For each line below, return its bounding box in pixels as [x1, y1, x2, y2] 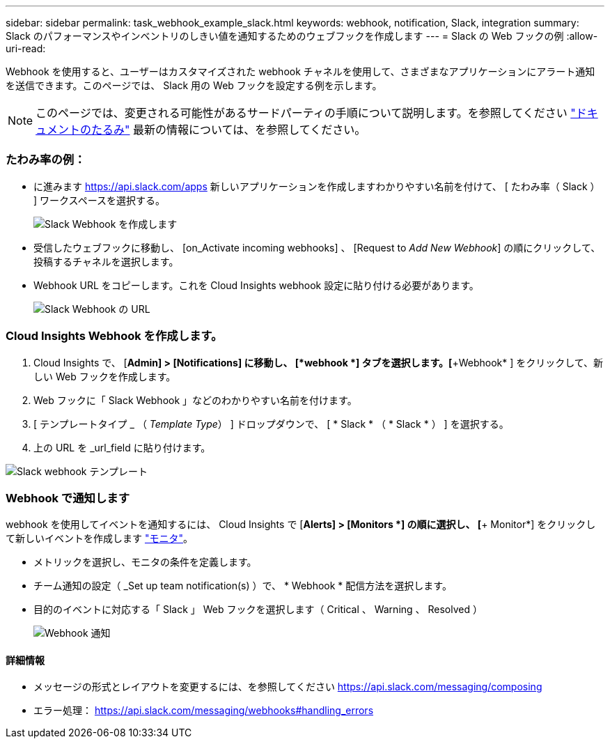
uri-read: [6, 42, 46, 54]
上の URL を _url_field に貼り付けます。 [33, 441, 211, 454]
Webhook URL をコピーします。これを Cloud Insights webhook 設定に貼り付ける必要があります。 [33, 279, 479, 291]
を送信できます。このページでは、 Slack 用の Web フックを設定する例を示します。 [6, 79, 382, 91]
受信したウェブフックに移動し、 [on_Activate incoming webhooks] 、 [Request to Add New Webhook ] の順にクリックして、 [33, 241, 601, 254]
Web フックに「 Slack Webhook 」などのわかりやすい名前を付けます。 [33, 394, 357, 406]
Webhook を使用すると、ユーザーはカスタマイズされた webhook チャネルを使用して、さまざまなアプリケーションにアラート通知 [6, 65, 595, 77]
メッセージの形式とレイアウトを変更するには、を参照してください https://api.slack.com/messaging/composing [33, 681, 542, 693]
